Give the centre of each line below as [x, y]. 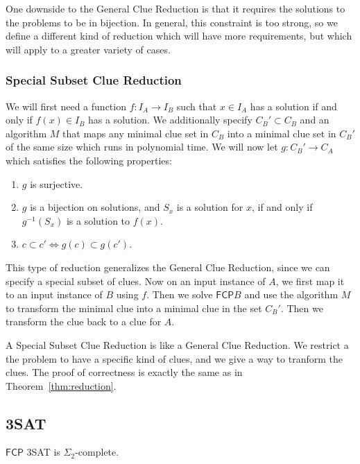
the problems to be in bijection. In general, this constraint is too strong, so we [172, 22]
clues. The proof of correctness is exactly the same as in [124, 372]
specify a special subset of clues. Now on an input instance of [136, 281]
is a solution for [210, 207]
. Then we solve [180, 294]
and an [315, 120]
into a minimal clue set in [282, 133]
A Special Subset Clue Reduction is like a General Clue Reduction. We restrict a [177, 344]
